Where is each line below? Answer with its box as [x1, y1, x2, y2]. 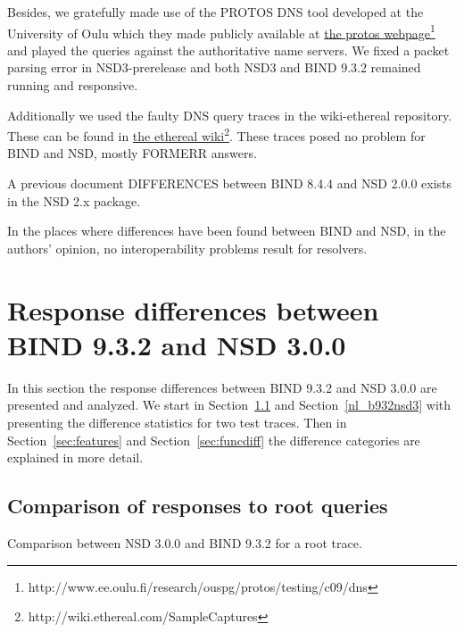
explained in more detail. [7, 448, 144, 467]
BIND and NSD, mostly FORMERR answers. [7, 144, 257, 162]
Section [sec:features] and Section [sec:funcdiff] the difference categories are [7, 430, 420, 449]
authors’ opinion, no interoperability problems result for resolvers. [7, 238, 368, 257]
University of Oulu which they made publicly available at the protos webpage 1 [7, 21, 435, 42]
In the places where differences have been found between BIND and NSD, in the [7, 221, 446, 240]
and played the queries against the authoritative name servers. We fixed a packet [7, 40, 450, 59]
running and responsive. [7, 76, 138, 95]
